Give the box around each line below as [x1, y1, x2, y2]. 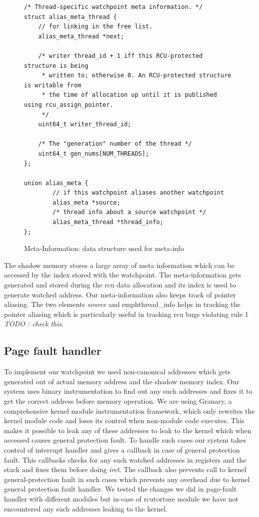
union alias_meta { [24, 179, 88, 187]
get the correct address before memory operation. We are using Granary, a [4, 395, 232, 406]
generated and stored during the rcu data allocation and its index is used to [4, 279, 236, 290]
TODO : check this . [4, 318, 64, 329]
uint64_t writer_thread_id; [38, 121, 131, 128]
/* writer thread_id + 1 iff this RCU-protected [38, 52, 203, 59]
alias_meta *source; [52, 199, 121, 206]
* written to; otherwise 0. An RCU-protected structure [41, 72, 232, 79]
